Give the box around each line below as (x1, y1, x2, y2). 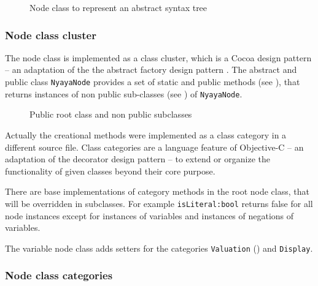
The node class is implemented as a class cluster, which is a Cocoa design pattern (5, 51, 312, 64)
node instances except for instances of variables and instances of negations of (5, 209, 294, 222)
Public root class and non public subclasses (29, 108, 192, 121)
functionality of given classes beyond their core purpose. (5, 164, 215, 177)
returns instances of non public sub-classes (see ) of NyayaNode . (5, 87, 242, 100)
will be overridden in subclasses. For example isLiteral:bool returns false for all (5, 197, 313, 209)
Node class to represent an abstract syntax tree (29, 1, 207, 13)
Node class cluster (5, 27, 96, 42)
